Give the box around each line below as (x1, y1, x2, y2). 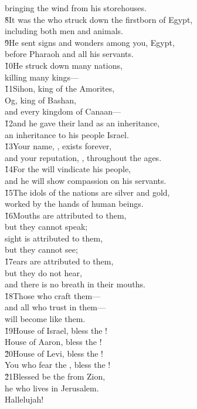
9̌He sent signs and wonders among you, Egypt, (5, 36, 175, 48)
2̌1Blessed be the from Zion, (5, 370, 106, 382)
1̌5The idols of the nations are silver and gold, (5, 186, 170, 198)
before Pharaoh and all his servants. (5, 48, 134, 60)
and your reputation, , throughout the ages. (5, 151, 162, 163)
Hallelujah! (5, 393, 44, 405)
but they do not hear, (5, 266, 82, 279)
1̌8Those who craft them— (5, 289, 101, 301)
